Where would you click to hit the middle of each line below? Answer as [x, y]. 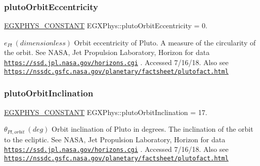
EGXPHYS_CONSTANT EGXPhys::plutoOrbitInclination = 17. [106, 112]
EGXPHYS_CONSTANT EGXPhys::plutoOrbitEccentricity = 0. [106, 25]
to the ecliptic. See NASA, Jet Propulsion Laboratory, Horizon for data [115, 139]
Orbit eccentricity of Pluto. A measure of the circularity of [165, 42]
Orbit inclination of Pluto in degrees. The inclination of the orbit [153, 129]
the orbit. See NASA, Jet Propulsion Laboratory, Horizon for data [107, 52]
